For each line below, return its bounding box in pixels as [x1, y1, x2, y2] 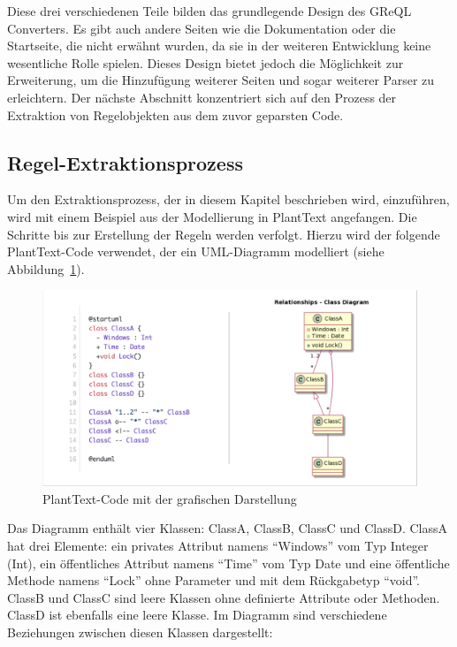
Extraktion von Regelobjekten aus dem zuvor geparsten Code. [7, 105, 344, 124]
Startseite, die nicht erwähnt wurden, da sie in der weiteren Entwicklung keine [7, 36, 431, 55]
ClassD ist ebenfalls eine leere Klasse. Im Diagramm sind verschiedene [7, 605, 387, 624]
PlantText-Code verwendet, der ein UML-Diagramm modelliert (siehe [7, 242, 385, 261]
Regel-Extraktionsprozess [7, 148, 243, 176]
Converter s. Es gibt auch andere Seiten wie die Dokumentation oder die [7, 19, 396, 37]
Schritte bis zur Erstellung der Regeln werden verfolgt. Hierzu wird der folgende [7, 225, 440, 243]
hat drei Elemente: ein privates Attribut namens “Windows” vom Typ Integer [7, 537, 429, 555]
